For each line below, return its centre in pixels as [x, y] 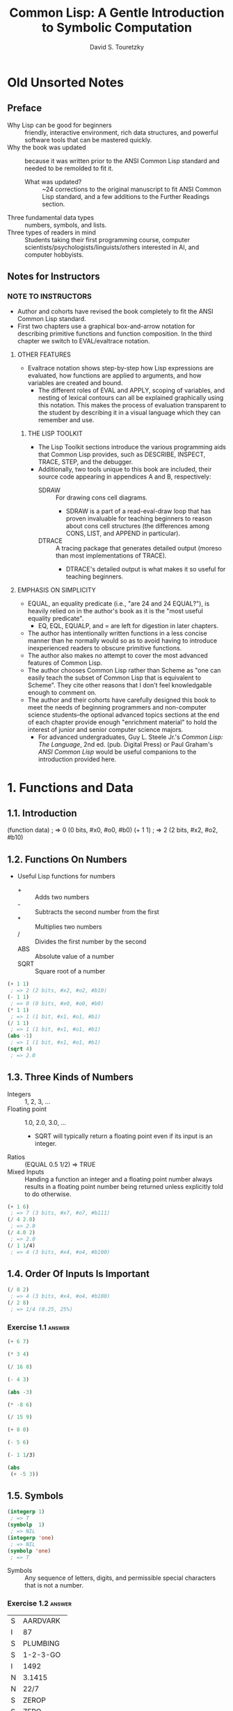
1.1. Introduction [42, 813]
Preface [25, 109]
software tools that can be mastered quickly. [88, 140]
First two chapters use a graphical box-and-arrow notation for [106, 327]
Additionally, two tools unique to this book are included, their [125, 470]
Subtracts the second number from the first [97, 912]
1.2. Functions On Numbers [67, 859]
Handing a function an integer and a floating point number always [119, 1179]
